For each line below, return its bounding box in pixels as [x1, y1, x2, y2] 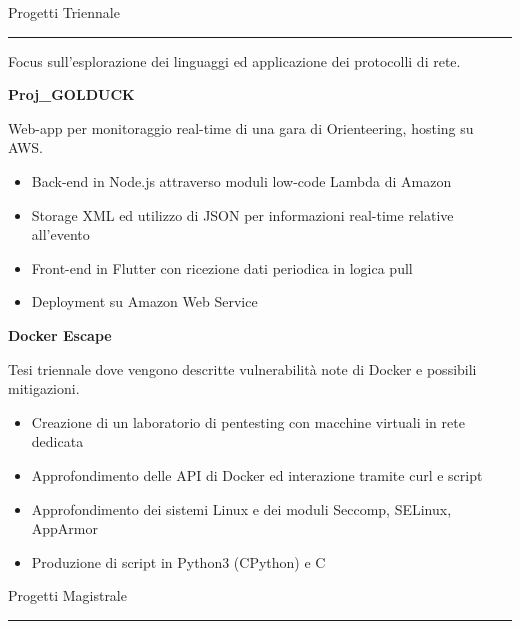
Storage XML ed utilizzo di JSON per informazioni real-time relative [31, 204, 454, 225]
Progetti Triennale [8, 2, 120, 22]
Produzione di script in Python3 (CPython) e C [31, 551, 326, 572]
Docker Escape [8, 324, 112, 345]
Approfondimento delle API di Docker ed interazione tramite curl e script [31, 464, 483, 485]
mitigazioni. [8, 378, 80, 399]
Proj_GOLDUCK [8, 84, 135, 105]
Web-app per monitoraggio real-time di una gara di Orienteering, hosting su [8, 117, 474, 138]
